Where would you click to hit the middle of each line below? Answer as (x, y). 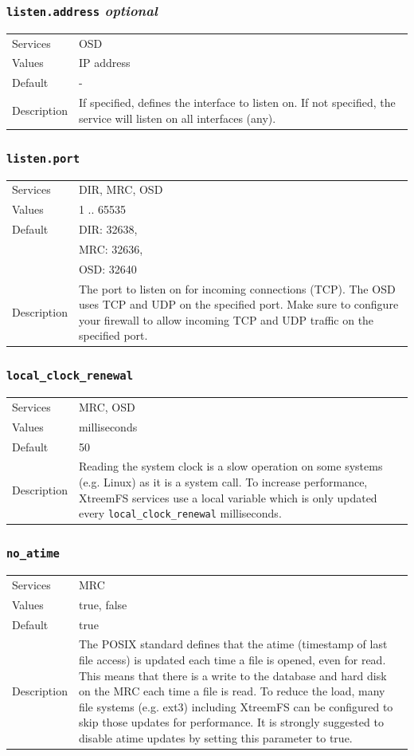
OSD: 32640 (107, 268)
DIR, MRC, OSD (121, 189)
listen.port (43, 158)
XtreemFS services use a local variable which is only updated (228, 497)
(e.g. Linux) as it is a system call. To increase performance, (223, 482)
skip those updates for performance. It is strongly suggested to (231, 722)
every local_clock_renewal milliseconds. (180, 513)
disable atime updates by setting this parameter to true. (215, 738)
